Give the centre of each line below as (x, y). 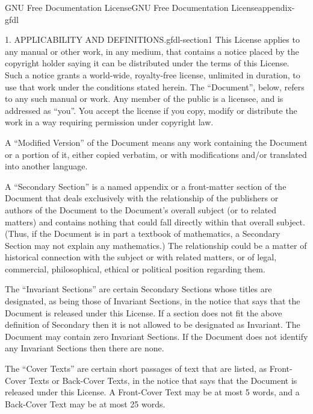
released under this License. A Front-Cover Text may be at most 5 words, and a (152, 392)
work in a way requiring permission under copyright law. (109, 122)
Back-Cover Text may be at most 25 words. (85, 403)
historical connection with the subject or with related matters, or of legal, (141, 257)
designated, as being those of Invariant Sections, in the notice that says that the (153, 301)
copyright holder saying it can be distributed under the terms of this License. (147, 63)
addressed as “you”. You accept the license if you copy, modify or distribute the (151, 110)
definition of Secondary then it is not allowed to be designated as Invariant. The (153, 325)
